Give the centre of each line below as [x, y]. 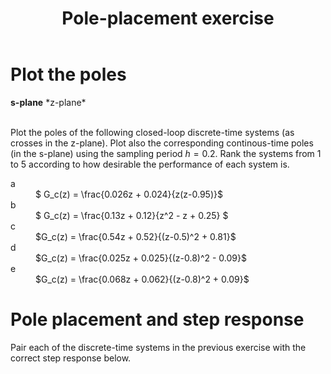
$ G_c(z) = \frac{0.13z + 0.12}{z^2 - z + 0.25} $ [132, 215]
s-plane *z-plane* [48, 102]
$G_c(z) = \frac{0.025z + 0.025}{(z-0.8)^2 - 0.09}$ [141, 258]
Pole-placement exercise [168, 18]
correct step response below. [71, 358]
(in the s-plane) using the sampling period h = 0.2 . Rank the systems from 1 [166, 153]
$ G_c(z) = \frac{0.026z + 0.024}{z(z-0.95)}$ [129, 194]
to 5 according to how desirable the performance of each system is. [150, 164]
